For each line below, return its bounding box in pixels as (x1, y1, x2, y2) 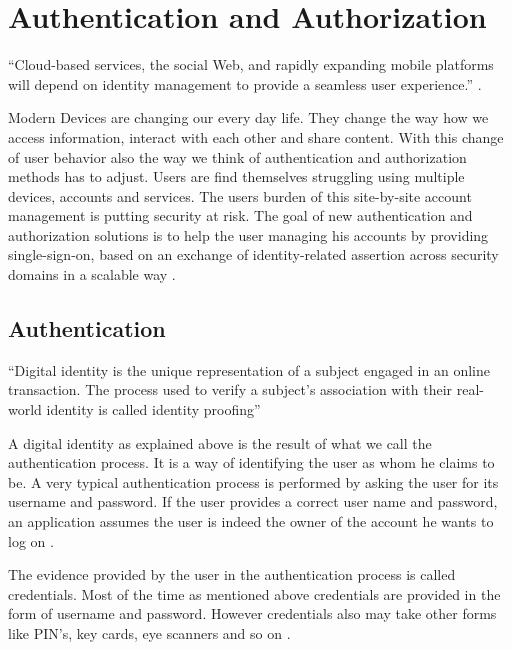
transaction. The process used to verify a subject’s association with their (8, 379, 453, 400)
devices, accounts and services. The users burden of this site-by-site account (8, 185, 472, 206)
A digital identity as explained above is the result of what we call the (8, 432, 432, 453)
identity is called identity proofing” (46, 399, 261, 420)
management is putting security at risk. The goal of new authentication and (8, 205, 473, 226)
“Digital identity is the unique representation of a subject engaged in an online (8, 359, 490, 380)
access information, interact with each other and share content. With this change (8, 126, 504, 147)
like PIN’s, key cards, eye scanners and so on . (8, 622, 291, 643)
